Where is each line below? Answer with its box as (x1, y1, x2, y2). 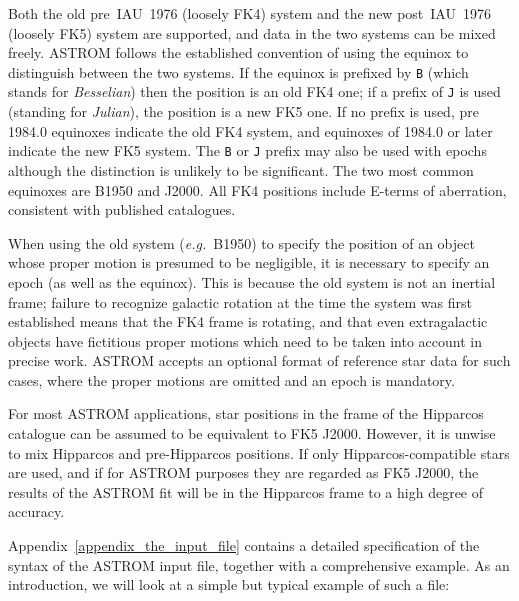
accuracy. (8, 501, 65, 522)
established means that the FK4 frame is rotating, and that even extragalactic (8, 311, 488, 332)
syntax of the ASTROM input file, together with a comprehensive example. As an (8, 554, 510, 575)
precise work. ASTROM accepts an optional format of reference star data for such (8, 350, 511, 371)
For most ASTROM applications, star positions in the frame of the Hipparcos (8, 403, 484, 424)
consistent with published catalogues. (8, 199, 236, 220)
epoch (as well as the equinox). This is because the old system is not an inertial (8, 271, 496, 292)
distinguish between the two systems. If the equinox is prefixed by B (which (8, 61, 469, 82)
